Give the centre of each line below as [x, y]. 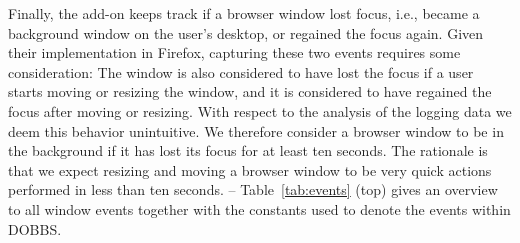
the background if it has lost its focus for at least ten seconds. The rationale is [248, 150]
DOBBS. [35, 228]
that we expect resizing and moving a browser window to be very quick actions [250, 169]
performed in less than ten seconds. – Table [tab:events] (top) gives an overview [253, 189]
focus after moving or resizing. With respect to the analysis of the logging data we [260, 110]
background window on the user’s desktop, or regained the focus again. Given [246, 32]
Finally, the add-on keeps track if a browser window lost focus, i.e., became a [244, 13]
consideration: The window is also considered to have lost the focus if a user [241, 71]
